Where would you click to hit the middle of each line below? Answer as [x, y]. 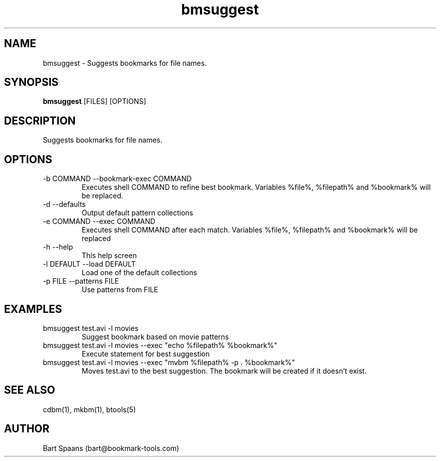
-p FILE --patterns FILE [81, 281]
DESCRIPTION [40, 121]
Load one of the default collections [139, 273]
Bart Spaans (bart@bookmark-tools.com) [111, 448]
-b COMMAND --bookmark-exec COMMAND [117, 179]
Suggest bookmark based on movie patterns [155, 336]
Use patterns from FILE [120, 290]
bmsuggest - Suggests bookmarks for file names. [125, 63]
